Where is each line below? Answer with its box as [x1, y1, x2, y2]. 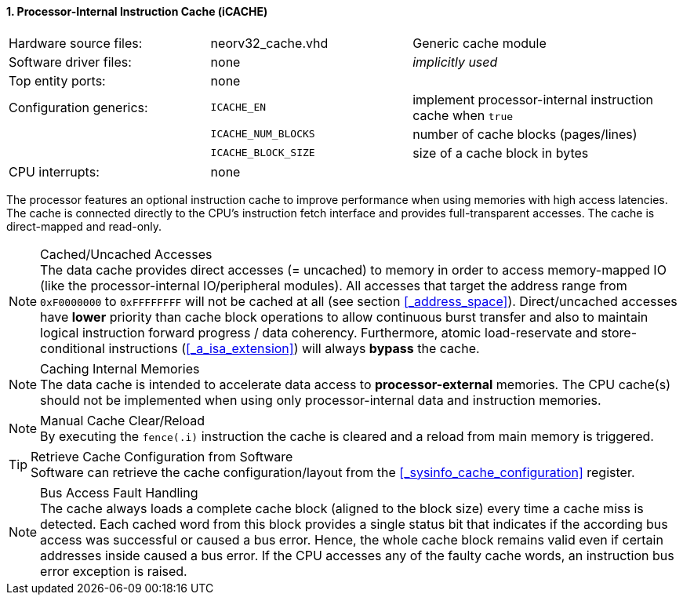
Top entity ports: [9, 72, 106, 89]
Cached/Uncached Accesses [40, 246, 213, 262]
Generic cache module [412, 35, 547, 51]
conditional [40, 340, 105, 356]
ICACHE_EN [210, 101, 267, 114]
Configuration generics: [9, 99, 148, 115]
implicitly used [412, 53, 498, 70]
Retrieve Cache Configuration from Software [31, 448, 293, 464]
